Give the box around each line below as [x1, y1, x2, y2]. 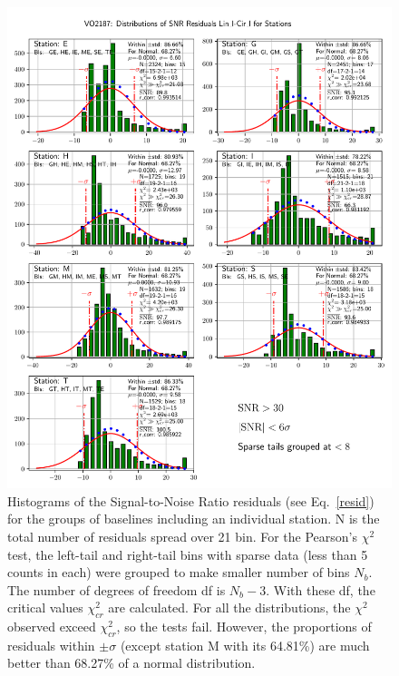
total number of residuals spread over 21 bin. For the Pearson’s [7, 526, 358, 545]
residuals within [7, 635, 95, 654]
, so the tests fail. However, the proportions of [116, 617, 372, 636]
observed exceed [7, 617, 96, 636]
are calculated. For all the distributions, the [108, 598, 351, 617]
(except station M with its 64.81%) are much [120, 635, 370, 654]
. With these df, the [266, 580, 375, 599]
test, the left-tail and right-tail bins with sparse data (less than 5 [7, 544, 368, 563]
